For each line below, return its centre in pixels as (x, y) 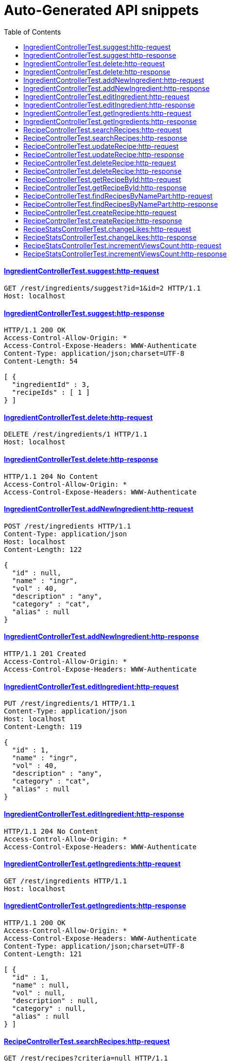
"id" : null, (37, 573)
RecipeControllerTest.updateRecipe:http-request (101, 146)
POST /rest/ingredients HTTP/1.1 (68, 526)
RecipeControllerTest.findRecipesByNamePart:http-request (118, 196)
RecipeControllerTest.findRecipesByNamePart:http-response (121, 204)
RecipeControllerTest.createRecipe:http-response (103, 220)
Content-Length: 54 (41, 361)
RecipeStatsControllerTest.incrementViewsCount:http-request (123, 245)
